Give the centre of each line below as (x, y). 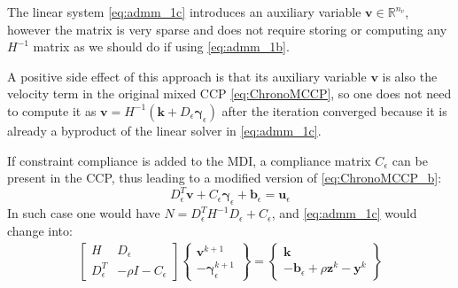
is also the (410, 76)
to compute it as (52, 110)
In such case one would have (84, 213)
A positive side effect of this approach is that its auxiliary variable (187, 76)
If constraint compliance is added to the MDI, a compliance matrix (189, 160)
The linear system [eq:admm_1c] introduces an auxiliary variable (184, 12)
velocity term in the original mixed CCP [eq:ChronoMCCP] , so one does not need (229, 93)
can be (410, 160)
